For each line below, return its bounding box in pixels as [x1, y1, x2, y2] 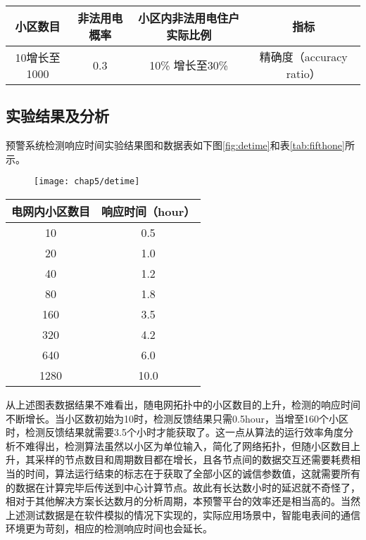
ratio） [286, 65, 321, 82]
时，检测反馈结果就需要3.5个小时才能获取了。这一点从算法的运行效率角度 [6, 425, 343, 439]
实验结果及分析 [6, 105, 109, 127]
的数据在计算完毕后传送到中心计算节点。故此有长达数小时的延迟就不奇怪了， [6, 480, 360, 494]
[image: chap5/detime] [34, 176, 140, 187]
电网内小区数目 [11, 203, 91, 220]
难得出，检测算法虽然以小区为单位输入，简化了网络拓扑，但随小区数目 [25, 438, 351, 453]
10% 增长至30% [149, 57, 229, 73]
